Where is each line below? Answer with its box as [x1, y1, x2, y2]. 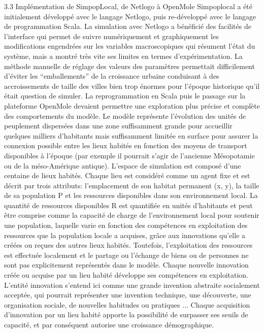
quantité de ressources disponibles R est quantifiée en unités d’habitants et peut [4, 199, 253, 210]
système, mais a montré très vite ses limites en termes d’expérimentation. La [4, 50, 243, 61]
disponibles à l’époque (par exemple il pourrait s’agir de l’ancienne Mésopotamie [4, 150, 255, 160]
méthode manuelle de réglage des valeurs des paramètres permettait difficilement [4, 60, 255, 71]
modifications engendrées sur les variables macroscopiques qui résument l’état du [4, 41, 255, 51]
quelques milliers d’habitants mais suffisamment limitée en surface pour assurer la [4, 130, 258, 141]
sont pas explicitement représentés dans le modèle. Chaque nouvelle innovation [4, 259, 249, 270]
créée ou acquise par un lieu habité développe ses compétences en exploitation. [4, 270, 249, 280]
